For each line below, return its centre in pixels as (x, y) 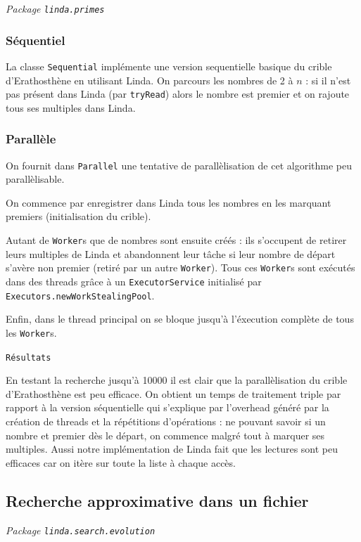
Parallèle (31, 139)
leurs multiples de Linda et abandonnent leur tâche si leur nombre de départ (171, 253)
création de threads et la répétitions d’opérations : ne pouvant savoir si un (166, 421)
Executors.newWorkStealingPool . (80, 295)
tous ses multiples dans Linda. (71, 107)
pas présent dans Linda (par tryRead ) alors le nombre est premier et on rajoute (178, 94)
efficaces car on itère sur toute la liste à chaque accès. (121, 462)
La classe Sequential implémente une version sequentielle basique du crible (169, 66)
